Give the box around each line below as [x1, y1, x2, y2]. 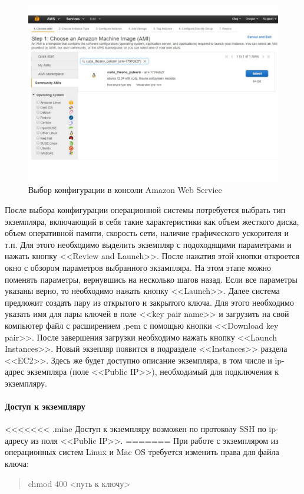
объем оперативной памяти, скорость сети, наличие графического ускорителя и [5, 227, 289, 239]
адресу [5, 434, 28, 446]
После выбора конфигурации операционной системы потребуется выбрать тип [5, 203, 286, 215]
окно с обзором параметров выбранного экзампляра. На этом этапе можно [5, 261, 272, 273]
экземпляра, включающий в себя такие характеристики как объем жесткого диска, [5, 215, 299, 227]
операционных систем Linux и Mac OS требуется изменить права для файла [5, 446, 279, 458]
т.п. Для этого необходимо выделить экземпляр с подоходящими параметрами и [5, 238, 292, 250]
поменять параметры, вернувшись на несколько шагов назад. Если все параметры [5, 273, 298, 285]
